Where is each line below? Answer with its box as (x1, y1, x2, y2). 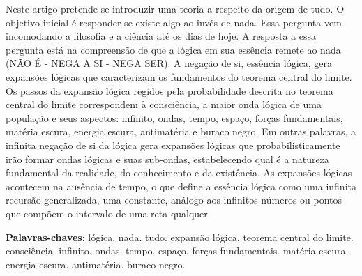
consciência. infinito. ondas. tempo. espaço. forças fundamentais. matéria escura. (6, 243, 349, 258)
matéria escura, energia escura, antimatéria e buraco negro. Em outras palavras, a (6, 124, 356, 139)
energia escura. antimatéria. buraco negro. (6, 256, 186, 271)
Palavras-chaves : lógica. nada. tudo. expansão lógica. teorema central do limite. (6, 229, 354, 244)
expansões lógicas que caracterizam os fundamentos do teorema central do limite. (6, 69, 352, 84)
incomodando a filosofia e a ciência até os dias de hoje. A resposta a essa (6, 29, 317, 43)
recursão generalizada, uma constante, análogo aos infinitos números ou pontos (6, 192, 342, 207)
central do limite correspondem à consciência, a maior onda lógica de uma (6, 97, 322, 112)
